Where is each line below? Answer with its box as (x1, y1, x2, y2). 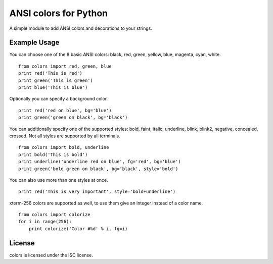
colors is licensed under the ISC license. (9, 252, 93, 258)
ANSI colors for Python (9, 8, 108, 19)
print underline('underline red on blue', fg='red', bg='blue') (18, 159, 181, 165)
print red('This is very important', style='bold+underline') (18, 189, 176, 194)
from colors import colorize (18, 212, 90, 218)
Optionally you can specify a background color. (9, 96, 108, 102)
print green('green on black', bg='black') (18, 115, 128, 121)
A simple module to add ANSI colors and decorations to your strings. (9, 25, 153, 31)
